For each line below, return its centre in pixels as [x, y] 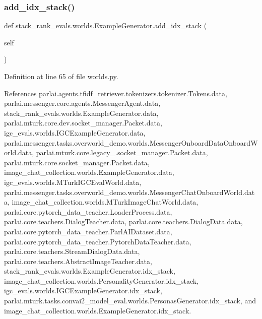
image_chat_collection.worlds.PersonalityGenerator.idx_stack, [102, 280]
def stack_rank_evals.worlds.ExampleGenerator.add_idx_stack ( [106, 25]
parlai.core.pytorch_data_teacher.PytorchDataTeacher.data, [98, 241]
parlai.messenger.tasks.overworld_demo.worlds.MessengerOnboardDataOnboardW [131, 142]
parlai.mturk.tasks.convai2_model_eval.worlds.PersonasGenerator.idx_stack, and [130, 301]
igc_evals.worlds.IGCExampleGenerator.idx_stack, [83, 291]
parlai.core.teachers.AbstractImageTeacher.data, [78, 261]
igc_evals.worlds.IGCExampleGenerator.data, [75, 132]
